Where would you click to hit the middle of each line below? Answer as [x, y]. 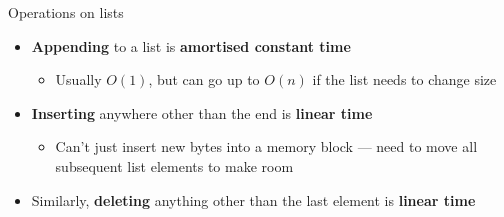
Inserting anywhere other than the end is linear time [202, 112]
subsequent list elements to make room [174, 165]
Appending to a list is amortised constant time [191, 45]
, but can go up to [204, 79]
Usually [78, 79]
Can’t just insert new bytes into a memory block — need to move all [266, 146]
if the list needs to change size [404, 79]
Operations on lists [66, 12]
